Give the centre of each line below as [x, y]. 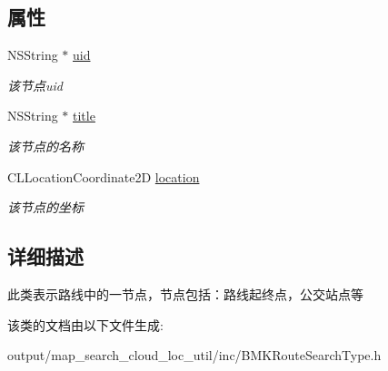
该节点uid [35, 85]
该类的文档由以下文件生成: [85, 324]
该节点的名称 [45, 146]
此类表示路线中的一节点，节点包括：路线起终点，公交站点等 [185, 293]
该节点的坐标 [45, 207]
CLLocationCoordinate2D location [104, 176]
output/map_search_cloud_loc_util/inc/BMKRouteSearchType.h [194, 355]
